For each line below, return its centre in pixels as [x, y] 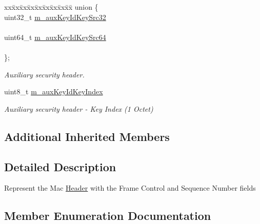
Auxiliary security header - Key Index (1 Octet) [79, 108]
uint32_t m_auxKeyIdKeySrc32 [55, 17]
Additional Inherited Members [87, 136]
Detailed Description [60, 166]
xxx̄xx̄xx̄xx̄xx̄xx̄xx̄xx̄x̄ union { [51, 7]
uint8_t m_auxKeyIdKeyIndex [54, 91]
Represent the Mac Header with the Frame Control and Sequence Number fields [130, 188]
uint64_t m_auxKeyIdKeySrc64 [55, 37]
